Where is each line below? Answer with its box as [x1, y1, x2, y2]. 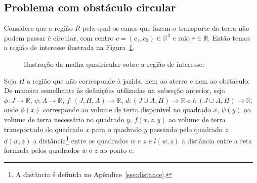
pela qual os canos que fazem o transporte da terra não [82, 23, 250, 33]
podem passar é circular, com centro [4, 32, 114, 43]
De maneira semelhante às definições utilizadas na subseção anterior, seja [4, 85, 225, 95]
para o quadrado [91, 124, 142, 134]
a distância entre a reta [181, 135, 252, 145]
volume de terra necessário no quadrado [4, 114, 125, 124]
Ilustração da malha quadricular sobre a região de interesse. [24, 58, 204, 69]
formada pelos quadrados [4, 145, 80, 155]
